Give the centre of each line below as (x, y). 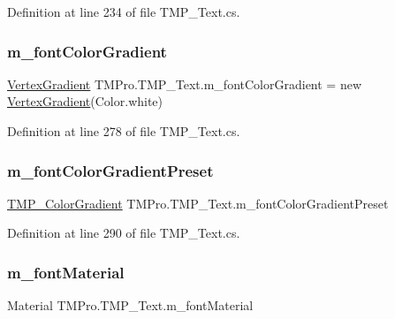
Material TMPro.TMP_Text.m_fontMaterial (130, 305)
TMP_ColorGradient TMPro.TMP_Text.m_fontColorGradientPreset (198, 203)
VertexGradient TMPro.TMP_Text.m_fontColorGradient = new (185, 84)
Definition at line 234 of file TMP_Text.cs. (124, 11)
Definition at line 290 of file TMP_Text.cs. (124, 233)
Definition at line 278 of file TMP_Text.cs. (124, 131)
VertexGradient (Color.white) (85, 101)
